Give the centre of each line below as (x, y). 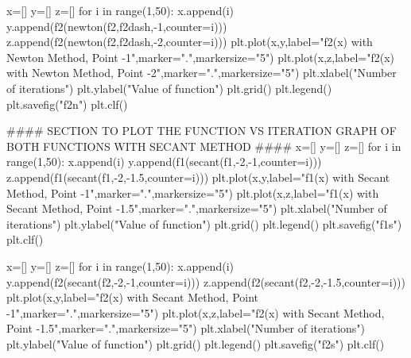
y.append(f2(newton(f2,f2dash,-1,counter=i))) (117, 26)
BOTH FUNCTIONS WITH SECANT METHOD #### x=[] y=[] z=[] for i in (204, 146)
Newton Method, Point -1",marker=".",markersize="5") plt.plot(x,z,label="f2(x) (201, 57)
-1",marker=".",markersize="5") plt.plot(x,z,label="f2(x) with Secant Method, (196, 312)
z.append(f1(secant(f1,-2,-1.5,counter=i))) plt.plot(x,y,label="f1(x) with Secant (198, 177)
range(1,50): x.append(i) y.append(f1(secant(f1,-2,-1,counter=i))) (164, 162)
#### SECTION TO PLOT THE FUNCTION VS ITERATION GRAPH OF (202, 131)
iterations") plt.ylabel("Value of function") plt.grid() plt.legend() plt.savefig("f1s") (204, 223)
